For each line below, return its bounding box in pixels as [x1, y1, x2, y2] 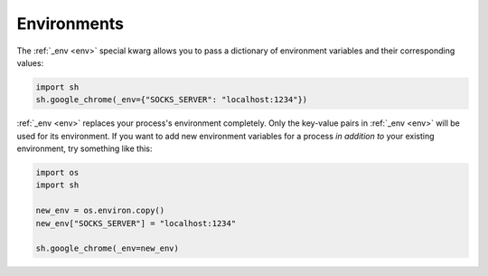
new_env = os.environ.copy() [35, 205, 165, 216]
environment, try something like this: [16, 143, 153, 154]
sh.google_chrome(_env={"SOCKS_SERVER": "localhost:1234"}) [35, 95, 308, 105]
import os [35, 167, 80, 178]
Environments [16, 14, 125, 33]
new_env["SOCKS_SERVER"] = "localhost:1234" [35, 218, 237, 228]
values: [16, 57, 44, 68]
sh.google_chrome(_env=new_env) [35, 243, 180, 253]
